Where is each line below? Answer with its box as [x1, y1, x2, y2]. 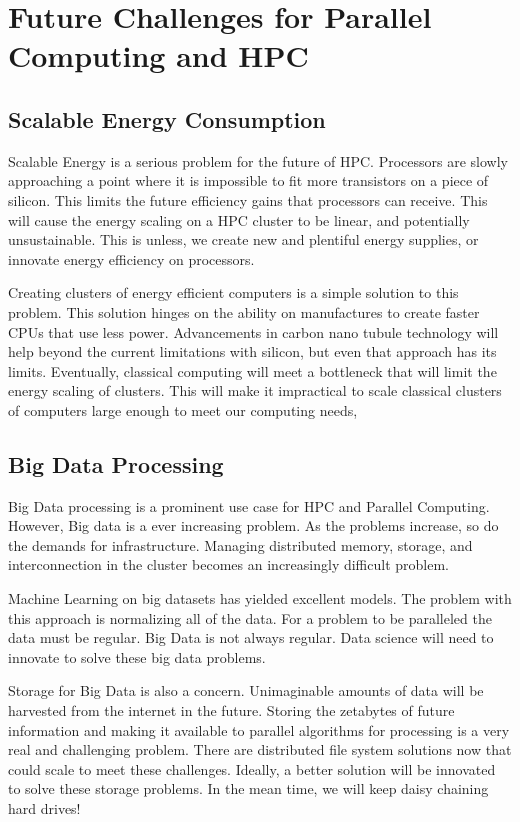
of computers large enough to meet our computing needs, [8, 399, 358, 420]
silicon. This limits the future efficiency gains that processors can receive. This [8, 189, 488, 210]
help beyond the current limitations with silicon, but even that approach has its [8, 341, 497, 362]
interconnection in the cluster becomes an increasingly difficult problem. [8, 554, 449, 575]
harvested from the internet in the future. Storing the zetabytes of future [8, 700, 455, 721]
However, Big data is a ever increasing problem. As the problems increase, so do [8, 515, 499, 536]
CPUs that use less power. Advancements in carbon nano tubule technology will [8, 321, 499, 342]
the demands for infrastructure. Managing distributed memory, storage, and [8, 534, 473, 555]
